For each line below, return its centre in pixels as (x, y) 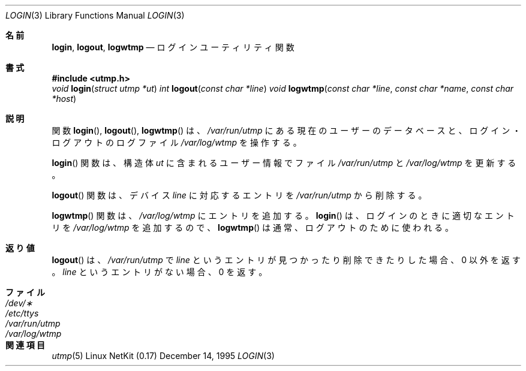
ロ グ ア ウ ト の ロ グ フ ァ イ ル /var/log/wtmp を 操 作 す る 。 (177, 142)
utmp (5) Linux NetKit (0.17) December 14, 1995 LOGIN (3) (163, 356)
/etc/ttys (22, 313)
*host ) (64, 99)
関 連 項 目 (25, 345)
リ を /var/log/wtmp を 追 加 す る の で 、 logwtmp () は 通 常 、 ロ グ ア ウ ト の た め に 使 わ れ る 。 (253, 227)
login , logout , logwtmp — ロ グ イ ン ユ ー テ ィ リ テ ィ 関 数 (173, 47)
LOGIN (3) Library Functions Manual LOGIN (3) (95, 15)
